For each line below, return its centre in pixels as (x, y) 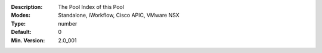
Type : (18, 23)
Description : (27, 7)
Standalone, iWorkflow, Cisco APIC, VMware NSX (119, 15)
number (68, 23)
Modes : (21, 15)
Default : (21, 32)
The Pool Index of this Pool (91, 7)
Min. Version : (28, 40)
